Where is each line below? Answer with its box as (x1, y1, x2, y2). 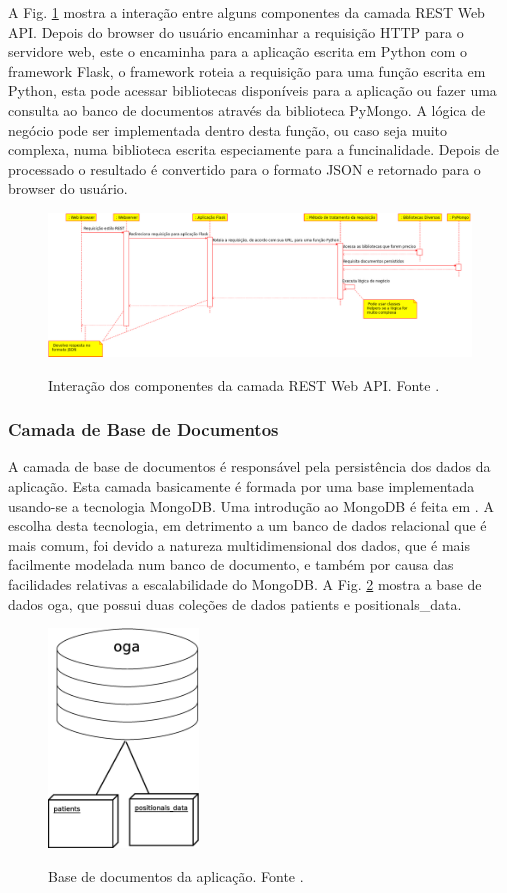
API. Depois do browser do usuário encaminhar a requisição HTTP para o (8, 21, 464, 42)
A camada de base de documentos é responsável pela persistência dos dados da (8, 456, 491, 477)
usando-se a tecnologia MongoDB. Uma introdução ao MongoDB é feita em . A (8, 495, 494, 516)
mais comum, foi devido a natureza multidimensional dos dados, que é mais (8, 534, 471, 555)
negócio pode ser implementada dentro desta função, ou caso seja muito (8, 119, 448, 140)
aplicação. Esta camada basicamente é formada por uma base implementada (8, 476, 475, 497)
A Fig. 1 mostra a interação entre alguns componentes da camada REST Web (8, 2, 485, 22)
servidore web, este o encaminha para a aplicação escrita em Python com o (8, 41, 468, 62)
